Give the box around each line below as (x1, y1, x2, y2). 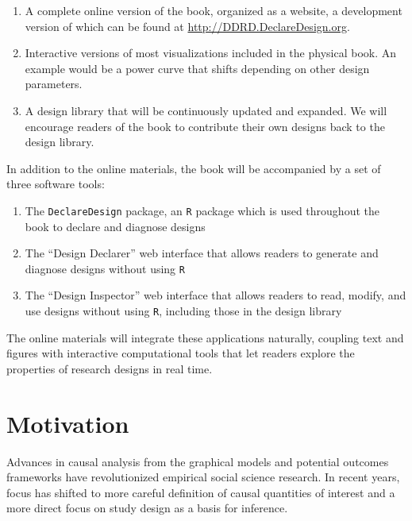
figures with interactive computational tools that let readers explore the (6, 345, 355, 361)
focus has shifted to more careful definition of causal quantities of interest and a (6, 484, 395, 500)
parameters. (25, 75, 83, 92)
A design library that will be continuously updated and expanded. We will (25, 102, 387, 118)
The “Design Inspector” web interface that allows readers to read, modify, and (25, 287, 406, 303)
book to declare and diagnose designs (25, 218, 206, 234)
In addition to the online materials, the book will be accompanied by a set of (6, 160, 381, 176)
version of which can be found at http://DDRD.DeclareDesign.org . (25, 17, 350, 34)
